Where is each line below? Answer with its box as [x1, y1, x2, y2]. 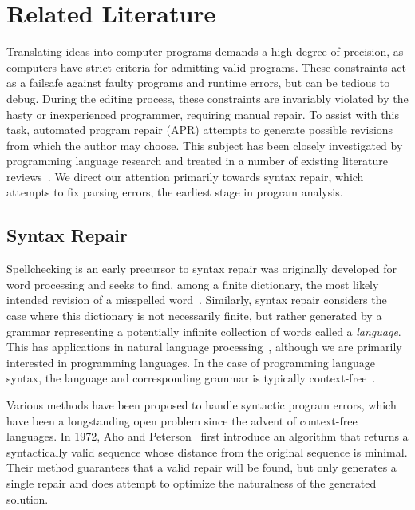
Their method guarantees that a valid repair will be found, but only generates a [6, 459, 397, 476]
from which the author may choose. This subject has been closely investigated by [6, 136, 403, 153]
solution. [6, 490, 49, 507]
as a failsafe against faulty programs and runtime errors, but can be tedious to [6, 74, 390, 91]
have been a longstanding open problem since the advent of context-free [6, 412, 358, 429]
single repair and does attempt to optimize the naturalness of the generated [6, 474, 377, 491]
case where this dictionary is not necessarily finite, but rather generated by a [6, 307, 382, 324]
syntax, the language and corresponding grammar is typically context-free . [6, 370, 376, 386]
